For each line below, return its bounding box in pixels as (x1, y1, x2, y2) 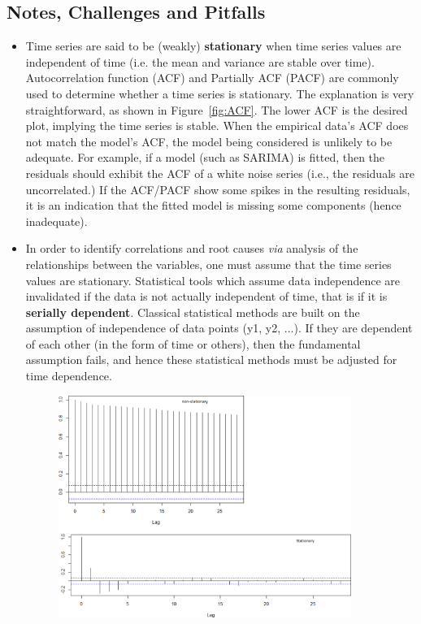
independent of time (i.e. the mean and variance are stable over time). (25, 53, 375, 70)
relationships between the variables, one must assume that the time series (25, 255, 392, 272)
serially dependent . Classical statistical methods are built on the (25, 303, 360, 320)
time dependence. (25, 367, 112, 384)
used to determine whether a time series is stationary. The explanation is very (25, 84, 414, 102)
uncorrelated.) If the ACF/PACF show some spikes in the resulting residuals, (25, 180, 410, 197)
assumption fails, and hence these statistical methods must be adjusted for (25, 351, 397, 368)
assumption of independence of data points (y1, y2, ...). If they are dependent (25, 319, 413, 336)
